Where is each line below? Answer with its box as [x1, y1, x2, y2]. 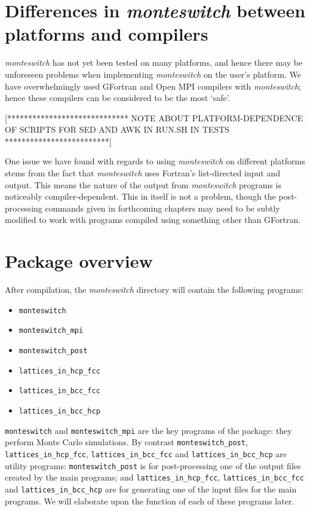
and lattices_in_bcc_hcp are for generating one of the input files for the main [5, 482, 297, 495]
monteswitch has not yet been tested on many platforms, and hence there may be [5, 56, 303, 69]
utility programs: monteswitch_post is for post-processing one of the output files [5, 459, 301, 472]
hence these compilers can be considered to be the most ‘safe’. [5, 91, 231, 104]
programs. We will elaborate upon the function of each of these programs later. [5, 494, 294, 507]
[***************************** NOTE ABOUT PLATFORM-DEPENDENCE [5, 111, 303, 124]
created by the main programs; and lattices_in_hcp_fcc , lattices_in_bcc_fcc [5, 471, 304, 484]
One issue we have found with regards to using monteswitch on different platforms [5, 155, 305, 167]
